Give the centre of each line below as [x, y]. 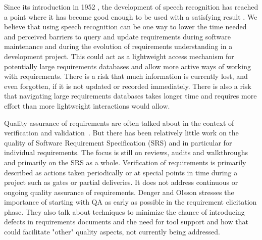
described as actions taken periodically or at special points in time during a [121, 172]
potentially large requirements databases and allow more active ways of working [127, 66]
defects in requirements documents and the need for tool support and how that [126, 222]
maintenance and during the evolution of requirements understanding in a [118, 46]
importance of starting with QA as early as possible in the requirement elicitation [130, 202]
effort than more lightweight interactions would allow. [87, 105]
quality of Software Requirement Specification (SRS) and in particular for [118, 142]
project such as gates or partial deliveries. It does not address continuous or [121, 182]
